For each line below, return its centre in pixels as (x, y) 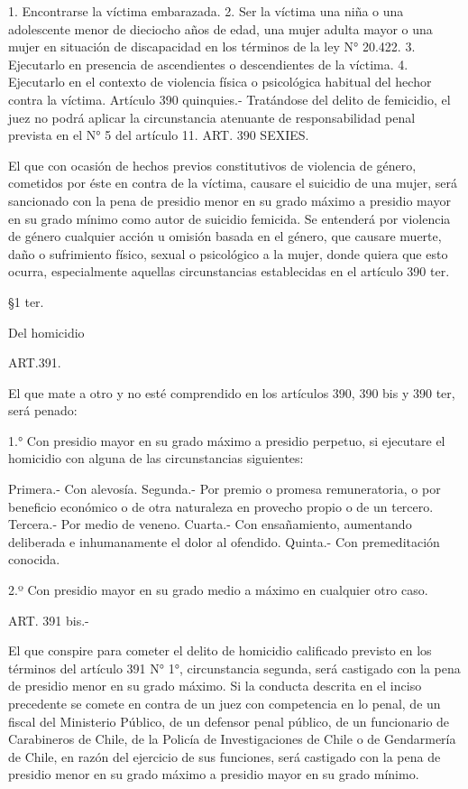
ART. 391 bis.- (49, 620)
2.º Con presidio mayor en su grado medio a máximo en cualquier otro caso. (218, 590)
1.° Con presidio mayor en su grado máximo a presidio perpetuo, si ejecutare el (227, 440)
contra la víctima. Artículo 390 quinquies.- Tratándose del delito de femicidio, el (229, 99)
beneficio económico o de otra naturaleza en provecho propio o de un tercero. (221, 506)
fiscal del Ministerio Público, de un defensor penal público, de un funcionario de (229, 721)
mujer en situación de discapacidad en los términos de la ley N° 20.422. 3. (212, 46)
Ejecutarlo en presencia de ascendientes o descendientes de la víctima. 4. (208, 64)
